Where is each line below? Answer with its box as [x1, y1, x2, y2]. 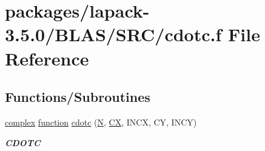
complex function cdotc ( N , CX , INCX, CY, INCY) [5, 115, 197, 128]
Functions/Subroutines [5, 87, 150, 106]
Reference [5, 45, 89, 70]
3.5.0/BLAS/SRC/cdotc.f [5, 22, 222, 47]
